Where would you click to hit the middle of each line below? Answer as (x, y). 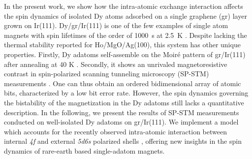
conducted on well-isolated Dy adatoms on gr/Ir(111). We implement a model (121, 122)
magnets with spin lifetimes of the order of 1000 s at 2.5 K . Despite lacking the (126, 35)
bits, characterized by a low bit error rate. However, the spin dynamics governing (126, 93)
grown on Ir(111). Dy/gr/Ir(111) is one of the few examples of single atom (116, 25)
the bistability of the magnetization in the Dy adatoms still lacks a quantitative (124, 102)
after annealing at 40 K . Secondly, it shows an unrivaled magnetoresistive (116, 64)
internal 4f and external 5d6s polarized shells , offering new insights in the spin (123, 141)
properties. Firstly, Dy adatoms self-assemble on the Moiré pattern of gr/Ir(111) (125, 54)
